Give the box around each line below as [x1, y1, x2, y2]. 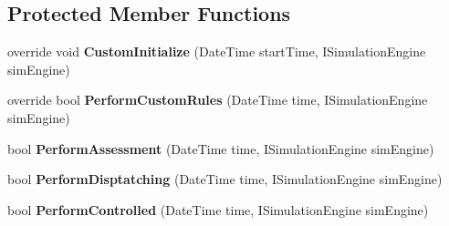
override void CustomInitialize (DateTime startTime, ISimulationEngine [7, 42, 426, 61]
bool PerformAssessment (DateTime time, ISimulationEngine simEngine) [7, 139, 434, 158]
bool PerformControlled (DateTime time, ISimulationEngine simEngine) [7, 200, 429, 219]
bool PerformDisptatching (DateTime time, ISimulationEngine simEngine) [7, 169, 443, 189]
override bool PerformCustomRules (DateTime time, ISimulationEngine [7, 90, 428, 109]
